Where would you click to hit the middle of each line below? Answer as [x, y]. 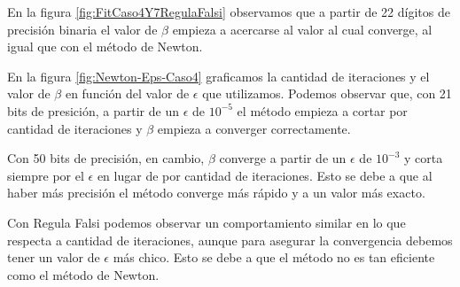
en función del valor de [127, 93]
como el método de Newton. [83, 274]
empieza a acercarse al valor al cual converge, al [302, 29]
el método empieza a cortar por [322, 110]
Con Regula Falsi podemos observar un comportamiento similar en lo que [207, 222]
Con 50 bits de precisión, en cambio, [106, 158]
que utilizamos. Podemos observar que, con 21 [327, 93]
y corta [424, 158]
